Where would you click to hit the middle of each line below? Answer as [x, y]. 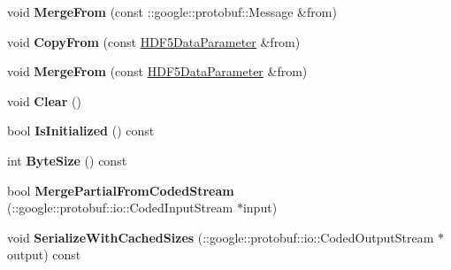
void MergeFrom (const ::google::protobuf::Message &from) [172, 12]
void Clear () [44, 100]
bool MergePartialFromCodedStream [121, 190]
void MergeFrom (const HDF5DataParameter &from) [157, 71]
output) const [44, 255]
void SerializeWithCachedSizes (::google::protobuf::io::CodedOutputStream [221, 237]
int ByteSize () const [67, 160]
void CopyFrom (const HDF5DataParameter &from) [154, 41]
